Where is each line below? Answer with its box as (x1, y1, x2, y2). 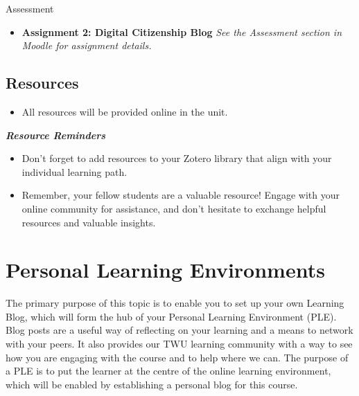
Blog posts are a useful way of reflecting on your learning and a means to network (6, 323, 353, 337)
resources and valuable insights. (21, 215, 156, 229)
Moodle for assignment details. (21, 38, 152, 53)
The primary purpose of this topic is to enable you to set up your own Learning (6, 296, 344, 310)
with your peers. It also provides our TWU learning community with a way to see (6, 336, 353, 351)
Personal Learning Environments (6, 255, 325, 284)
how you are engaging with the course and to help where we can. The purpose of (6, 350, 349, 364)
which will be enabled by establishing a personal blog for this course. (6, 377, 298, 391)
